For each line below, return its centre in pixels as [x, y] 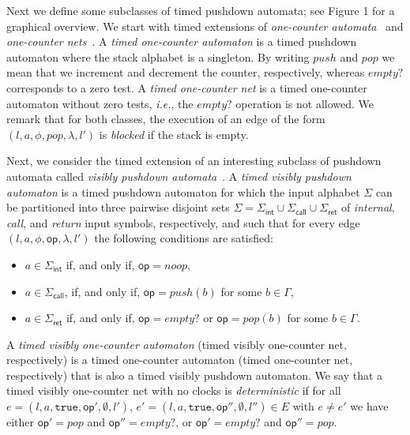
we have [369, 406]
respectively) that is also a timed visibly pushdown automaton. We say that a [195, 375]
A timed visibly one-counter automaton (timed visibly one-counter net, [177, 344]
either [21, 422]
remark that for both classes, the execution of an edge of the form [166, 119]
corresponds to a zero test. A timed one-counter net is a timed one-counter [187, 87]
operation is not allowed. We [305, 103]
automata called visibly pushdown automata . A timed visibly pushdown [179, 176]
